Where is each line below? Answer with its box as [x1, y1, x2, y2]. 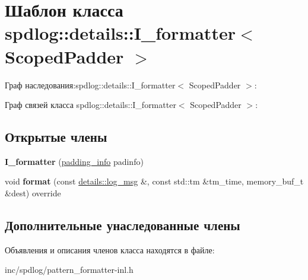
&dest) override [5, 187, 61, 199]
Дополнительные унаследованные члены [5, 216, 240, 234]
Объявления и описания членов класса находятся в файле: [5, 243, 215, 256]
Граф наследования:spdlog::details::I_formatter [5, 78, 176, 91]
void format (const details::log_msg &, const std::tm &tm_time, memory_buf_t [5, 175, 304, 187]
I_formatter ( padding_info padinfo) [5, 155, 144, 167]
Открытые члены [5, 128, 107, 146]
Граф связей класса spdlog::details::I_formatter [5, 98, 176, 111]
